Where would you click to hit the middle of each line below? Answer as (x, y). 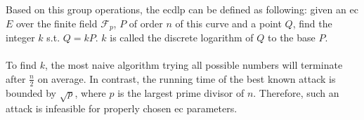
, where (90, 92)
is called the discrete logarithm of (182, 38)
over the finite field (57, 23)
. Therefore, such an (296, 92)
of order (146, 23)
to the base (292, 38)
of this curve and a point (228, 23)
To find (21, 65)
